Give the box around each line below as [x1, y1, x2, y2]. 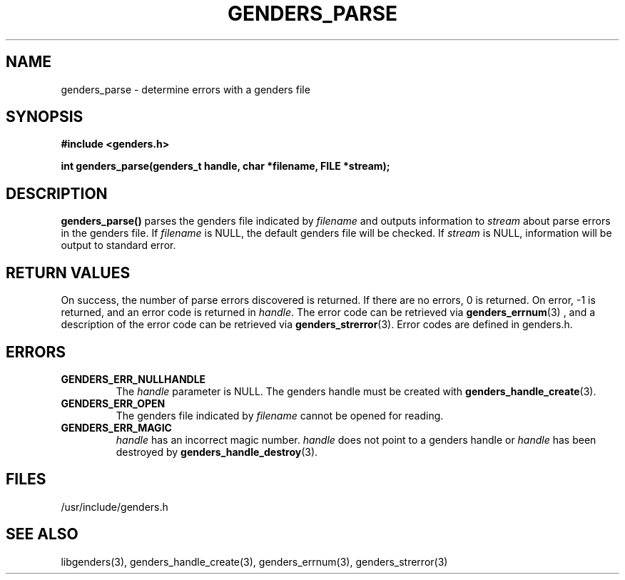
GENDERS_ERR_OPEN [61, 397, 166, 409]
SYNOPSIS [6, 108, 83, 126]
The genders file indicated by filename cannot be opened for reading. [116, 409, 444, 422]
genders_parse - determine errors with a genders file [61, 83, 310, 96]
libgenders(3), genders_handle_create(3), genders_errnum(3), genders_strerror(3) [61, 555, 448, 568]
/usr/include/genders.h [61, 500, 168, 513]
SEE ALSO [6, 525, 78, 544]
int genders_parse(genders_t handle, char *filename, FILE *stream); [61, 160, 390, 173]
